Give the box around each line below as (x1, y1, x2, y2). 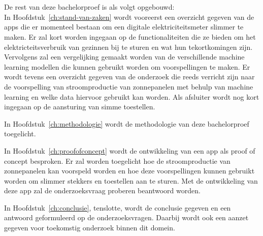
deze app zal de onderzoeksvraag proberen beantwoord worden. (4, 185, 201, 196)
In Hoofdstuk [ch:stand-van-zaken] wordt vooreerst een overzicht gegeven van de (4, 11, 254, 22)
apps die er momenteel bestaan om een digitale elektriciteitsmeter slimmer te (4, 21, 244, 32)
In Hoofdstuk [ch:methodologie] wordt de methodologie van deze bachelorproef (4, 118, 249, 129)
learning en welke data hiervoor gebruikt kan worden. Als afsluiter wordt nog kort (4, 91, 259, 102)
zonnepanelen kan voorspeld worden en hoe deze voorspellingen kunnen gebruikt (4, 165, 255, 176)
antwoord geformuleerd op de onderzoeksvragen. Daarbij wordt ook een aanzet (4, 212, 249, 223)
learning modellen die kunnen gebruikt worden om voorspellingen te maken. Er (4, 61, 250, 72)
